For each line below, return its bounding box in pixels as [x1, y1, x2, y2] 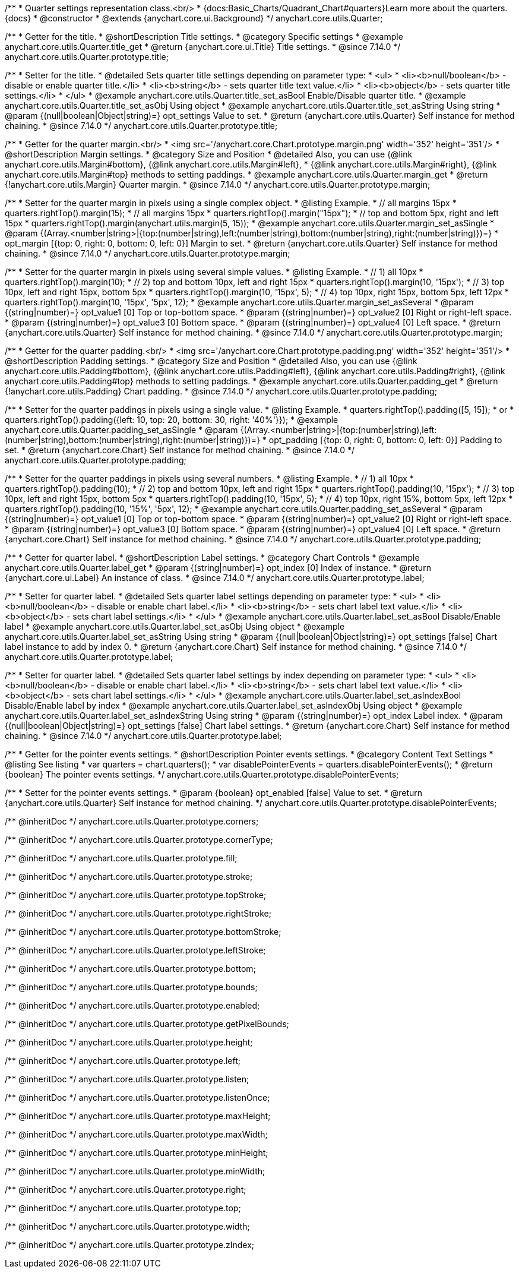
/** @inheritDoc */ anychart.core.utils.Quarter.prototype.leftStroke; [5, 945, 266, 955]
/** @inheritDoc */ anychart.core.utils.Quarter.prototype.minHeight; [5, 1148, 268, 1158]
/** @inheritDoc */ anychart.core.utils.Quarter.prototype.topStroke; [5, 890, 267, 900]
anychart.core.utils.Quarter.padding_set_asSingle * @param [5, 425, 238, 435]
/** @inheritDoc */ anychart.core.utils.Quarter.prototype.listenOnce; [5, 1092, 270, 1103]
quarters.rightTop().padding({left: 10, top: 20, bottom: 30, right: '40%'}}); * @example [5, 415, 338, 425]
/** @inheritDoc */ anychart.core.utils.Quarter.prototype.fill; [5, 853, 238, 863]
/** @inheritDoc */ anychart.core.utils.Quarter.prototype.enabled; [5, 1000, 260, 1010]
